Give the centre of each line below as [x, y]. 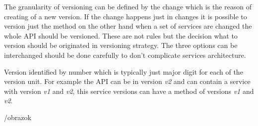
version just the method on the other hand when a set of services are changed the [128, 26]
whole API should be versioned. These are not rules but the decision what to [121, 35]
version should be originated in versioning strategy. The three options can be [121, 45]
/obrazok [18, 117]
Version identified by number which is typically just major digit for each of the [124, 71]
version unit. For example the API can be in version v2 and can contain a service [127, 81]
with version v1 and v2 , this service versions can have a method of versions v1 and [129, 91]
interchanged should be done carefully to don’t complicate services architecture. [125, 55]
